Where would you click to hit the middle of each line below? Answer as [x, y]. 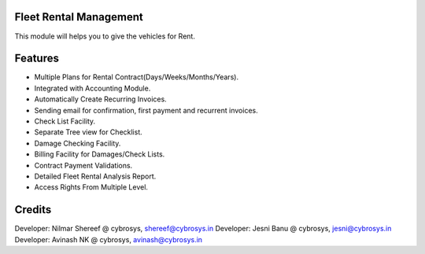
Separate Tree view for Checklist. [89, 132]
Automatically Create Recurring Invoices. [100, 99]
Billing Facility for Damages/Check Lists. [100, 154]
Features [37, 59]
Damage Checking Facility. [78, 143]
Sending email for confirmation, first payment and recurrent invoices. [146, 110]
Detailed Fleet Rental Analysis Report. [95, 176]
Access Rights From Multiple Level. [91, 187]
